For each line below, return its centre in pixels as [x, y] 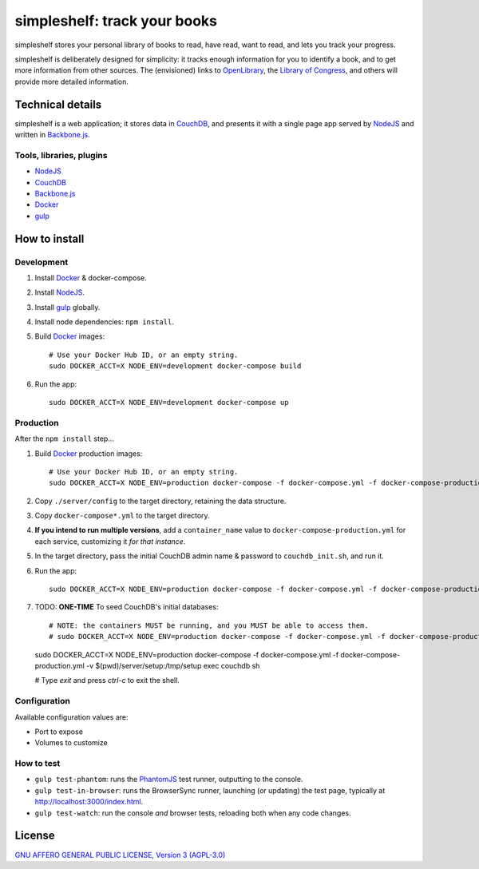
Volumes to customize [71, 743]
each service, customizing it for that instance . [110, 541]
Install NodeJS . [60, 292]
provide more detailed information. [72, 81]
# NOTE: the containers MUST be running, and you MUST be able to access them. [209, 625]
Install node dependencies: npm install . [105, 322]
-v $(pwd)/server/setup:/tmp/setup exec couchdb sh [173, 666]
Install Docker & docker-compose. [91, 278]
